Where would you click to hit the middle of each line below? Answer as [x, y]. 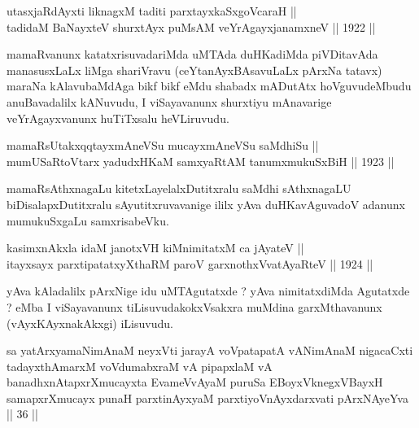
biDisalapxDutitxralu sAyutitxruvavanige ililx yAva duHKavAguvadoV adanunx [206, 204]
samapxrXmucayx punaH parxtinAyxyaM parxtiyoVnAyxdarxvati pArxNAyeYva [207, 397]
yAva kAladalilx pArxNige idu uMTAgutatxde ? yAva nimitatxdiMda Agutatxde [208, 291]
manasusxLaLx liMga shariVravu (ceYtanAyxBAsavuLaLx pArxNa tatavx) [194, 70]
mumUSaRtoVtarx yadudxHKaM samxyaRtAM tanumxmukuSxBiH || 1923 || [201, 161]
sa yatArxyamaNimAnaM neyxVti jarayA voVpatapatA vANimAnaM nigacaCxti [210, 350]
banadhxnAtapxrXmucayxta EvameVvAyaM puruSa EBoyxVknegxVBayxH [195, 382]
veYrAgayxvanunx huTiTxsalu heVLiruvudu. [118, 118]
